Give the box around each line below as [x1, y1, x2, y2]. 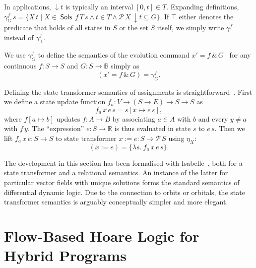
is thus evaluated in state [114, 123, 191, 134]
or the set [119, 22, 148, 32]
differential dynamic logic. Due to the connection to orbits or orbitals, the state [4, 187, 245, 197]
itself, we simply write [157, 22, 224, 32]
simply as [111, 61, 139, 71]
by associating [112, 113, 155, 124]
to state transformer [56, 133, 117, 143]
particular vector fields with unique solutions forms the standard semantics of [4, 177, 240, 187]
